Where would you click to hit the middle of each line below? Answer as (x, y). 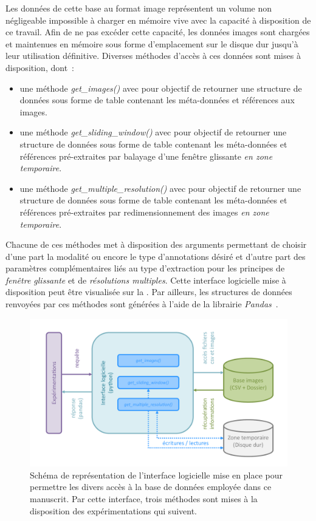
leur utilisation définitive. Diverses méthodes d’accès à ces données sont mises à (153, 56)
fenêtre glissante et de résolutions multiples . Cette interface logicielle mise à (146, 280)
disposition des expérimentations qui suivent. (114, 510)
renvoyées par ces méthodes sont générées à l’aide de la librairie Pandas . (142, 304)
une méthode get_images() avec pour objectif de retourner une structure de (161, 88)
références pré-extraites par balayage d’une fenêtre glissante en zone (146, 156)
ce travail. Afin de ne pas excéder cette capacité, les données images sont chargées (158, 32)
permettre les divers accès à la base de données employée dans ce (151, 487)
